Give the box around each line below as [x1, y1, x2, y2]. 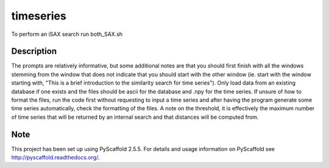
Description [11, 46, 57, 57]
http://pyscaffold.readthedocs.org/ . [11, 154, 100, 161]
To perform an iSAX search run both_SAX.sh [11, 30, 123, 38]
